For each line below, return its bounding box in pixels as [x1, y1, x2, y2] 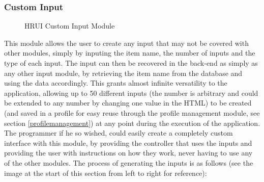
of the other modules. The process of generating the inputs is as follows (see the [4, 157, 253, 168]
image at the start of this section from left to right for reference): [4, 167, 207, 178]
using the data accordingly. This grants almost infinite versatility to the [4, 77, 227, 88]
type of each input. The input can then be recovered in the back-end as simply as [4, 58, 258, 68]
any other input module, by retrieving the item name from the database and [4, 67, 243, 78]
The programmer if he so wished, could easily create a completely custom [4, 127, 233, 138]
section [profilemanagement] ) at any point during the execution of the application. [4, 117, 260, 128]
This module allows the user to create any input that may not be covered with [4, 37, 249, 48]
